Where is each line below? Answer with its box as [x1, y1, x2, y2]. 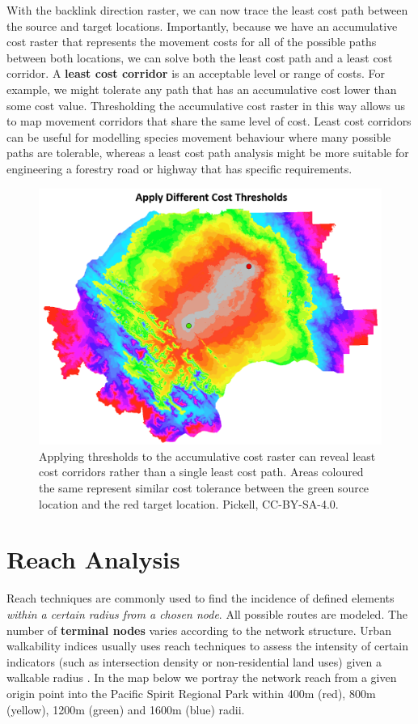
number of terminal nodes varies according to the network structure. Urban [6, 621, 391, 638]
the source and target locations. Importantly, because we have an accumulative [6, 17, 398, 34]
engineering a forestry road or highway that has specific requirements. [6, 160, 353, 177]
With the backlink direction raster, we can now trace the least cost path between [6, 2, 408, 18]
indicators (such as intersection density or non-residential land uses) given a [6, 653, 382, 670]
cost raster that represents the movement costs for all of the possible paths [6, 33, 377, 50]
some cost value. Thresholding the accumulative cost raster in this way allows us [6, 96, 405, 113]
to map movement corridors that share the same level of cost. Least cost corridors [6, 113, 412, 130]
